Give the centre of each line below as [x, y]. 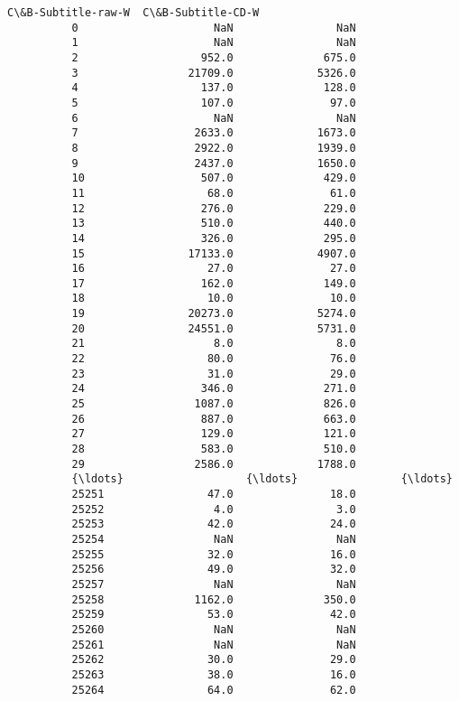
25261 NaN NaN [214, 645]
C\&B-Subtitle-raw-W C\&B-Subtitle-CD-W [133, 13]
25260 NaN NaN [214, 629]
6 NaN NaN [214, 118]
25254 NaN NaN [214, 539]
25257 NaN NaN [214, 584]
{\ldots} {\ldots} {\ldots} [262, 479]
